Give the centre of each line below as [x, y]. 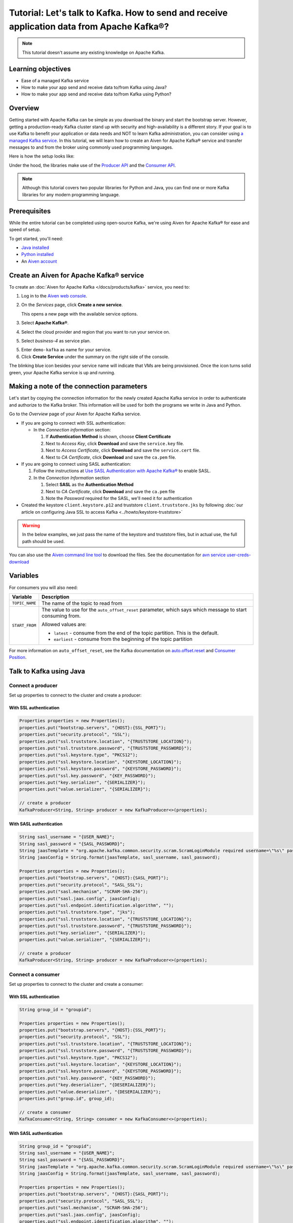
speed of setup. [25, 229]
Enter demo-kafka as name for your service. [66, 350]
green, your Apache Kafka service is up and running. [62, 372]
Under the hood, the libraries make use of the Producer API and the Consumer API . [92, 165]
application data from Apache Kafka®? [89, 26]
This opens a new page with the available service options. [80, 314]
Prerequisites [30, 211]
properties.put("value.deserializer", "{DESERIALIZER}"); [90, 1092]
